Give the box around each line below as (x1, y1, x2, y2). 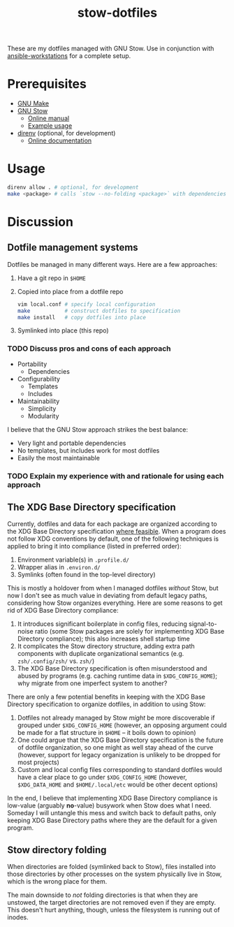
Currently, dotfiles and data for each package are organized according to (7, 520, 218, 528)
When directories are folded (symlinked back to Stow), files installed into (7, 863, 217, 871)
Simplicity (27, 404, 57, 413)
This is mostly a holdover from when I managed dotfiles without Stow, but (7, 584, 219, 592)
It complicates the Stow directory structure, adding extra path (17, 642, 196, 650)
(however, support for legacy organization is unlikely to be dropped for (17, 751, 221, 759)
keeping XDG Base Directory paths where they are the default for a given (7, 816, 218, 825)
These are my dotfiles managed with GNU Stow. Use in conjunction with (7, 44, 214, 53)
